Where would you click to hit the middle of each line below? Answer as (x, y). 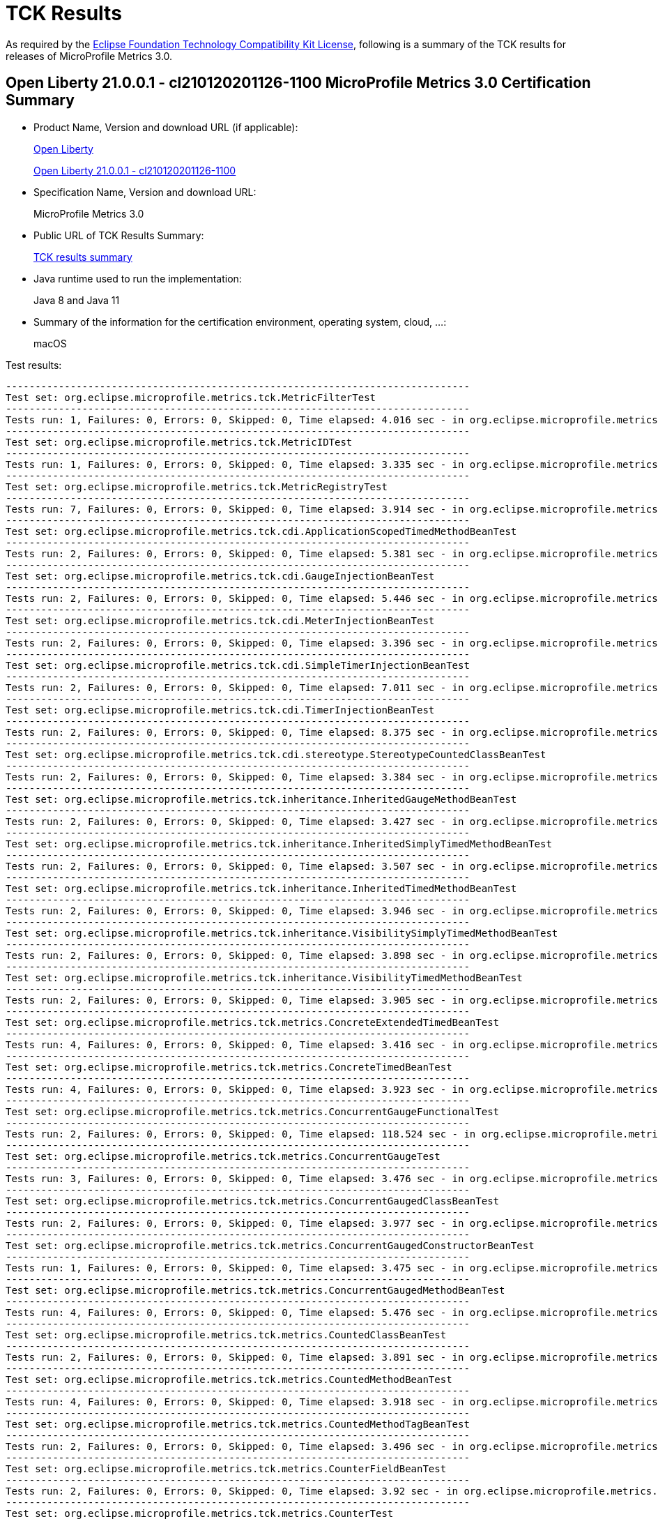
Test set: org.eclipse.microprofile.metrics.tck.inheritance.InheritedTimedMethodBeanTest (261, 888)
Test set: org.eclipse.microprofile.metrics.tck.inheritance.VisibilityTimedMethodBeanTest (264, 977)
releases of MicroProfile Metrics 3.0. (89, 56)
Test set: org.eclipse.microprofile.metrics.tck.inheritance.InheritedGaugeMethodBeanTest (261, 799)
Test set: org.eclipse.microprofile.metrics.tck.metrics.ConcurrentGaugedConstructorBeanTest (270, 1245)
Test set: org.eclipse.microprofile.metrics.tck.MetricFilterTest (191, 397)
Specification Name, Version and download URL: (145, 192)
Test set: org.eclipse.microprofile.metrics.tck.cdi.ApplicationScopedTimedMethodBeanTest (261, 531)
